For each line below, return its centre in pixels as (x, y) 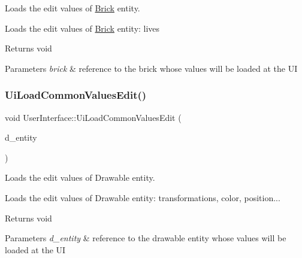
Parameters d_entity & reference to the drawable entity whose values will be (146, 238)
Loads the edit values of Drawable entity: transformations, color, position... (143, 197)
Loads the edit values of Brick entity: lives (82, 28)
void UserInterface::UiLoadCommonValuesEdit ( (93, 117)
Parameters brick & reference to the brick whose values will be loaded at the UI (151, 68)
